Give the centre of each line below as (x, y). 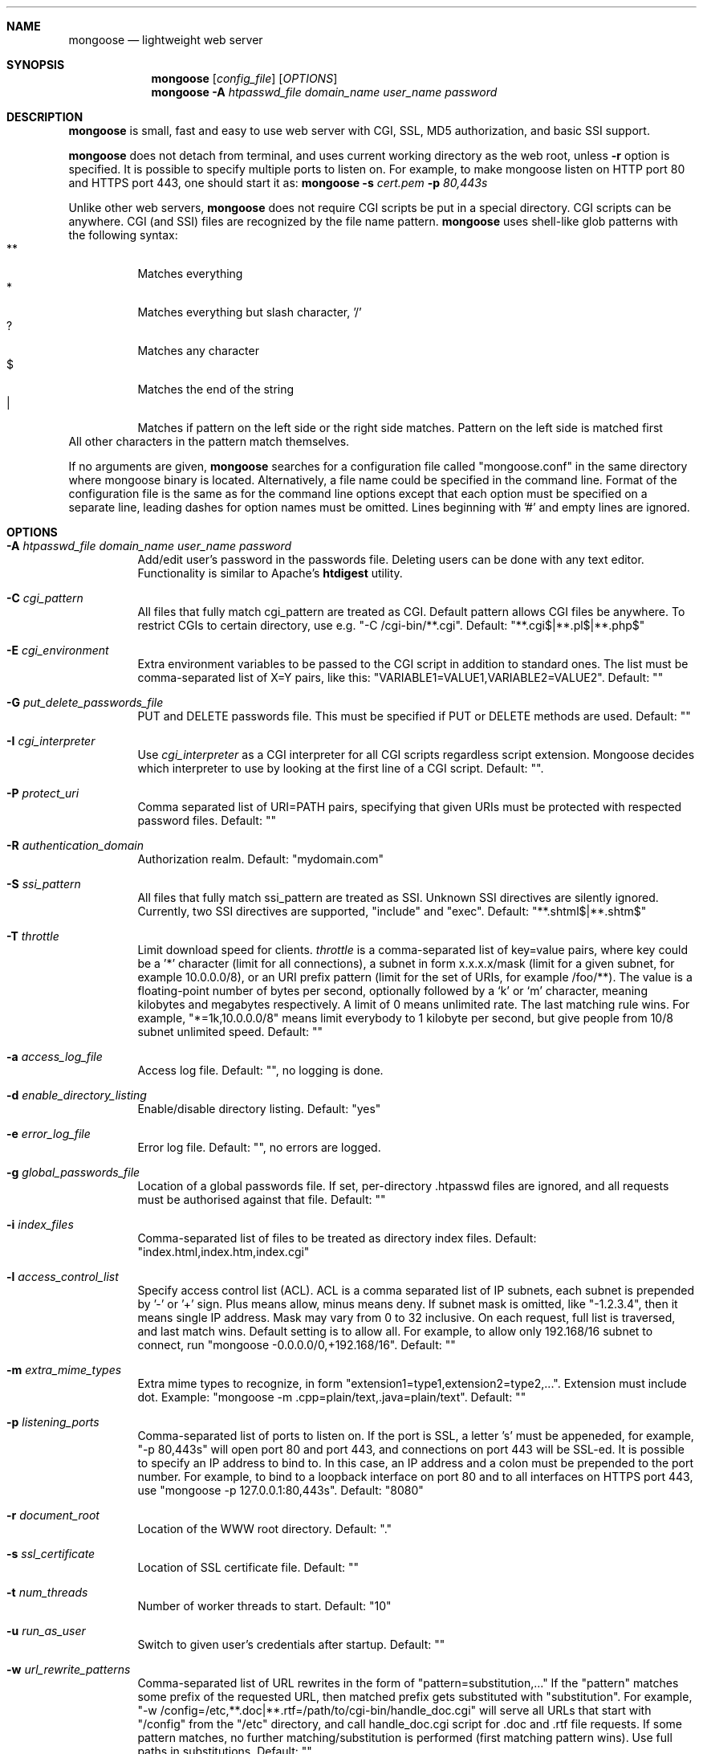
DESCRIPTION (45, 117)
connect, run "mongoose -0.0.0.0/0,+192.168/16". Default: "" (297, 1345)
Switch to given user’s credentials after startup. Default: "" (291, 1644)
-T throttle (33, 936)
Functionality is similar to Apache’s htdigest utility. (270, 573)
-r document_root (53, 1515)
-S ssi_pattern (44, 884)
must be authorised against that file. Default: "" (262, 1199)
